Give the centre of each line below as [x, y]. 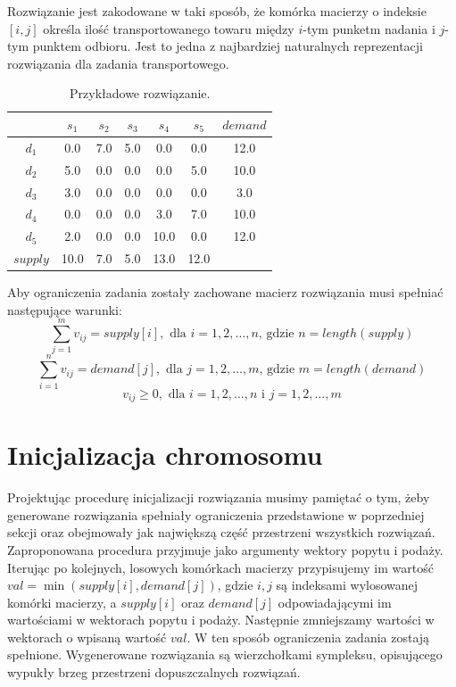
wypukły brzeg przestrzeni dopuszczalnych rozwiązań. [154, 672]
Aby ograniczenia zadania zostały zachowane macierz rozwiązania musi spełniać [225, 292]
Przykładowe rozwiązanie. [140, 93]
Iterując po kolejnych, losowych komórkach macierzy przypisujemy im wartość [220, 567]
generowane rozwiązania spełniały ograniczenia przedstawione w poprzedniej [216, 514]
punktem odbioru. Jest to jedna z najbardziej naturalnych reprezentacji [228, 46]
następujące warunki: [65, 309]
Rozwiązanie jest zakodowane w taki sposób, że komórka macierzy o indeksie [217, 11]
